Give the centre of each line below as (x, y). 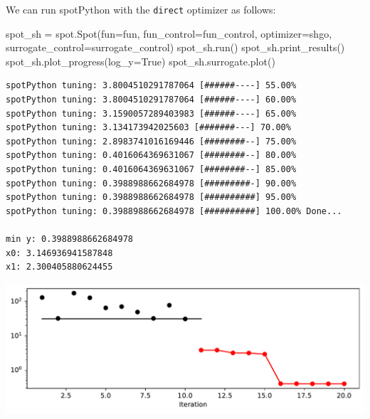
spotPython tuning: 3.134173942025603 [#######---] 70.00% (148, 128)
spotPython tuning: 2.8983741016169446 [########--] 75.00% (151, 141)
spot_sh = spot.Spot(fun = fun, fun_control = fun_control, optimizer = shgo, (169, 33)
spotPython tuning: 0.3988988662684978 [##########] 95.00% (151, 197)
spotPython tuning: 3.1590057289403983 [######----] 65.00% (151, 113)
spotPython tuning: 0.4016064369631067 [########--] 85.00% (151, 169)
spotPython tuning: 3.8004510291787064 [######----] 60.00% (151, 100)
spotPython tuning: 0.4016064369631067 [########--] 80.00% (151, 155)
